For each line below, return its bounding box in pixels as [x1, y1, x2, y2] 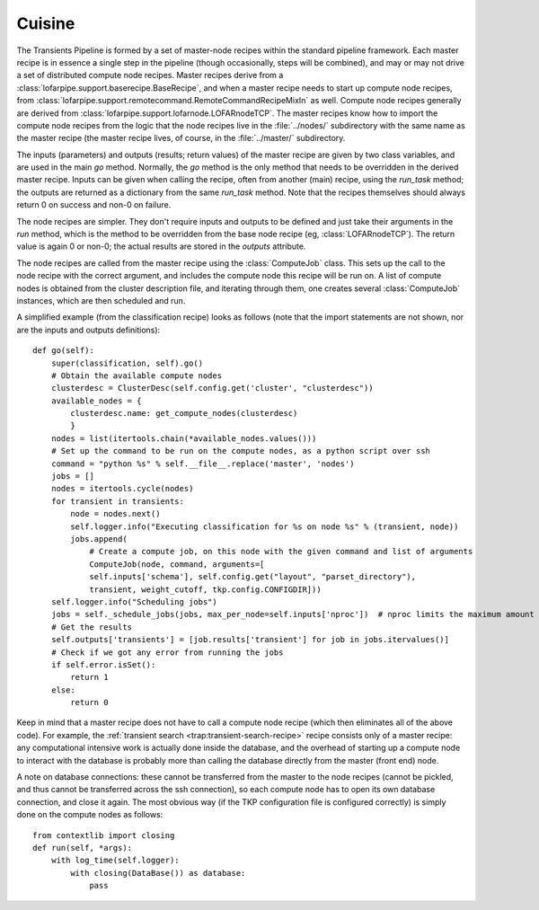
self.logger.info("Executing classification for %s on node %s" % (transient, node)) [70, 521, 459, 532]
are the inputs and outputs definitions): [16, 324, 161, 335]
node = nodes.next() [70, 508, 161, 519]
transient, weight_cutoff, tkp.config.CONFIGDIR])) [89, 584, 323, 595]
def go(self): [32, 346, 94, 356]
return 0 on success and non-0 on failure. [16, 199, 172, 210]
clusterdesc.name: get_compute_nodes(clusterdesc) [70, 409, 298, 419]
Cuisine [16, 13, 75, 33]
